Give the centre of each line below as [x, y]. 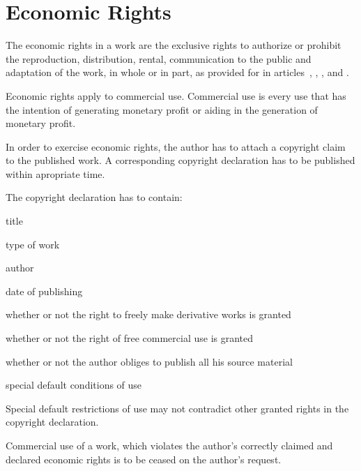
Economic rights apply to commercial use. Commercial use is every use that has [176, 95]
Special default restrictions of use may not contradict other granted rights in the [177, 408]
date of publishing [44, 291]
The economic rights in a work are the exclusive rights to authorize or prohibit [174, 45]
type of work [33, 244]
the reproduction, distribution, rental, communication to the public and [159, 58]
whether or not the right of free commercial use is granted [130, 338]
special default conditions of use [74, 385]
